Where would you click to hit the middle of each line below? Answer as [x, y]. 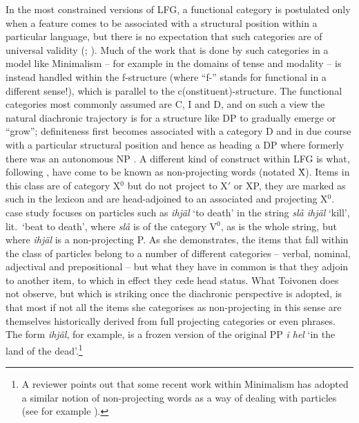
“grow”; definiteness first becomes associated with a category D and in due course [178, 131]
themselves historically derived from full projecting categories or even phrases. [171, 320]
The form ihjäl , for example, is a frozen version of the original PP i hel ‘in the [171, 334]
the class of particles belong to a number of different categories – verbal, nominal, [178, 253]
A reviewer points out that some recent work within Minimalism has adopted [185, 384]
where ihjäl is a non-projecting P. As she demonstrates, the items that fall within [177, 239]
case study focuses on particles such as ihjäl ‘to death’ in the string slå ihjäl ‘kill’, [178, 212]
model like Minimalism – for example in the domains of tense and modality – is [174, 63]
